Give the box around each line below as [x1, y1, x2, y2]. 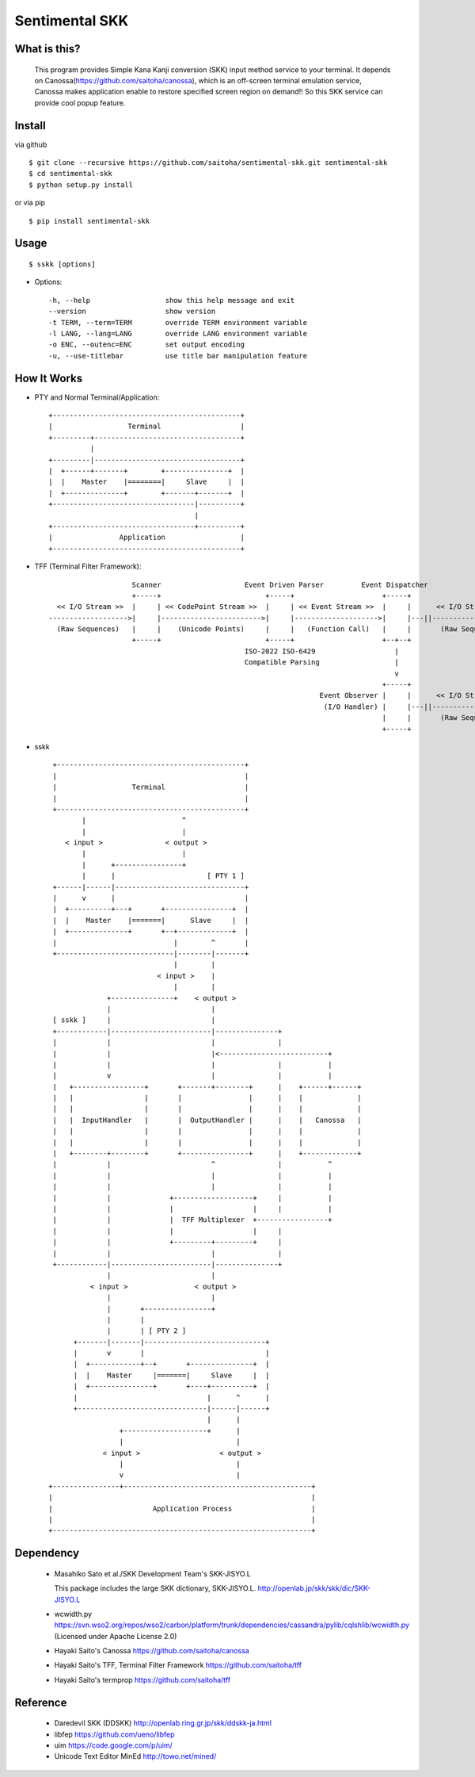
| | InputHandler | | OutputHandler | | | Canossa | [52, 1115, 362, 1124]
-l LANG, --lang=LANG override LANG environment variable [48, 329, 308, 338]
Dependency [14, 1546, 79, 1560]
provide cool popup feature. [34, 98, 126, 107]
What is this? [14, 42, 81, 56]
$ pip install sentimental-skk [28, 216, 150, 225]
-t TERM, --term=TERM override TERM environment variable [48, 318, 308, 327]
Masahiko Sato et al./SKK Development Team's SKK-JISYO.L [54, 1568, 251, 1578]
